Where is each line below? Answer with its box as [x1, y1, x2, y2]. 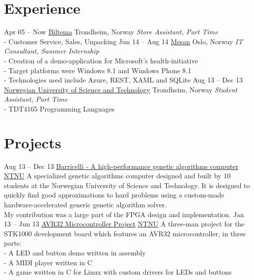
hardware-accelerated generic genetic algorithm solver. [4, 199, 167, 209]
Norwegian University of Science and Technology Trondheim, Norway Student [4, 84, 237, 94]
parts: [4, 238, 22, 248]
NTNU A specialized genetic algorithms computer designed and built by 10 [4, 170, 231, 181]
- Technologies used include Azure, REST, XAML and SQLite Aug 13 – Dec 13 [4, 75, 243, 85]
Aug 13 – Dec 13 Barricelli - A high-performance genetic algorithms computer [4, 161, 239, 171]
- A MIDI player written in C [4, 257, 92, 267]
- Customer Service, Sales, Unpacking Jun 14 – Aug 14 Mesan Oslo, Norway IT [4, 36, 243, 46]
